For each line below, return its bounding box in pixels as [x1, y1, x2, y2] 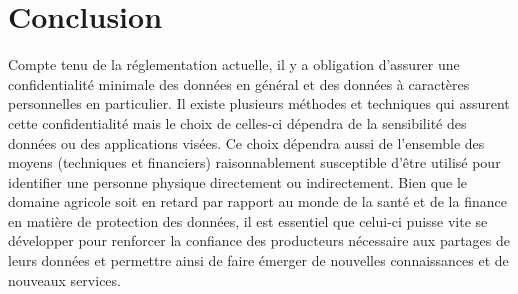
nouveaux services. [8, 269, 121, 290]
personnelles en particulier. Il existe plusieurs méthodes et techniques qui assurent [8, 93, 510, 114]
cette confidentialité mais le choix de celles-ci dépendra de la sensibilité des [8, 112, 467, 133]
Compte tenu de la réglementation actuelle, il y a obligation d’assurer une [8, 54, 460, 75]
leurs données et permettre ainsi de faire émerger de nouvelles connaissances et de [8, 250, 509, 271]
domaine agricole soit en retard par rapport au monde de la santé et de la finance [8, 191, 507, 212]
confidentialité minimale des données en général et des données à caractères [8, 73, 470, 94]
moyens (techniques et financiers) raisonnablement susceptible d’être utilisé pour [8, 152, 501, 173]
